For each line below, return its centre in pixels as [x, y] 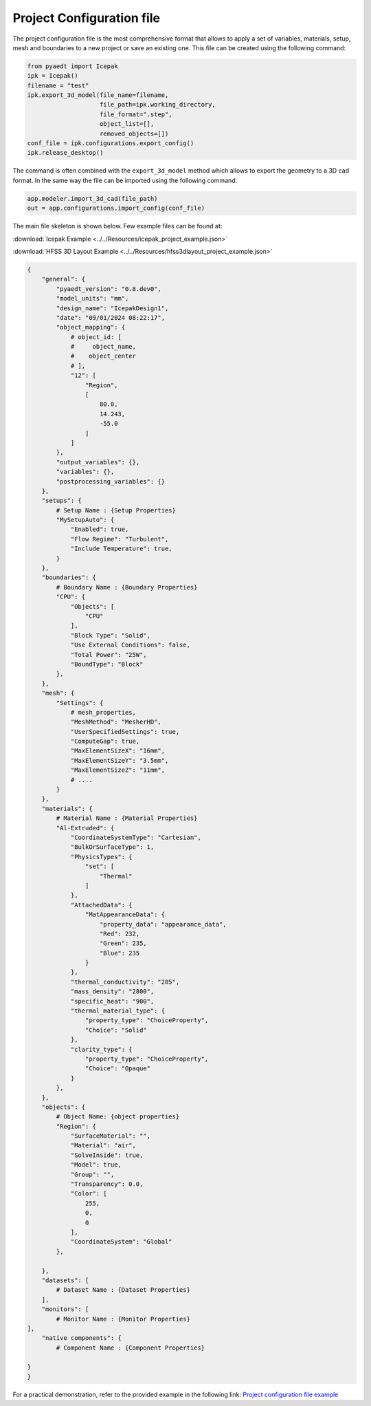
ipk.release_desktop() [65, 153]
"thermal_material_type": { [117, 1011]
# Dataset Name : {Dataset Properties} [123, 1290]
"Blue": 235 [120, 953]
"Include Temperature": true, [121, 549]
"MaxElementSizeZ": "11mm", [117, 770]
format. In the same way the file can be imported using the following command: [125, 180]
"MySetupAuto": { [85, 520]
